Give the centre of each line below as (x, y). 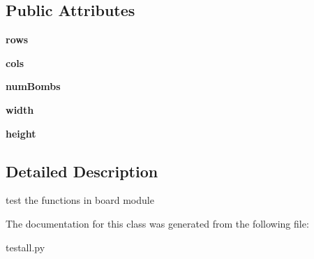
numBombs (33, 86)
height (21, 133)
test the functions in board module (80, 200)
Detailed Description (82, 171)
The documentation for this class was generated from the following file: (157, 223)
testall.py (25, 247)
